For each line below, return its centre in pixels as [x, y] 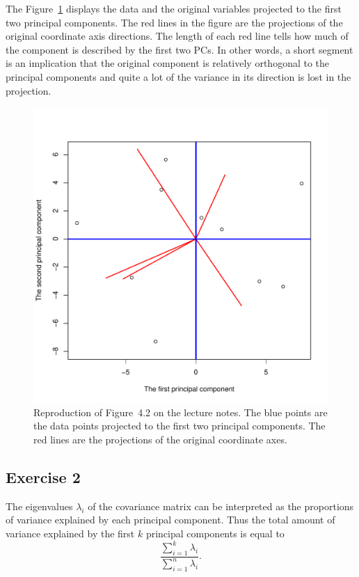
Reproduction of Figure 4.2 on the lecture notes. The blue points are [181, 412]
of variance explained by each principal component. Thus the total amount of [170, 520]
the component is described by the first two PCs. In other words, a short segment [179, 49]
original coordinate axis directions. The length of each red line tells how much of [177, 36]
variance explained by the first [70, 533]
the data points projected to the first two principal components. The [179, 426]
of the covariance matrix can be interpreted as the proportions [221, 506]
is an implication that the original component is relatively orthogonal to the [168, 63]
